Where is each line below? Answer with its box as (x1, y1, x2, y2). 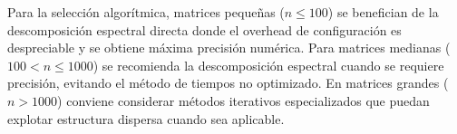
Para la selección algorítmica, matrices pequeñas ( (7, 3, 285, 21)
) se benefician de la (327, 3, 439, 21)
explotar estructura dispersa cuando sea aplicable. (7, 109, 285, 128)
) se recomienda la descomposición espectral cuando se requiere (92, 55, 444, 74)
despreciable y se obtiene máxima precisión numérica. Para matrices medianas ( (7, 38, 451, 57)
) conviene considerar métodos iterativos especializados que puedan (57, 91, 430, 110)
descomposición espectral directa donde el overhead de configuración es (7, 20, 402, 39)
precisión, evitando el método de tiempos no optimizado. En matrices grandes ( (7, 73, 449, 92)
